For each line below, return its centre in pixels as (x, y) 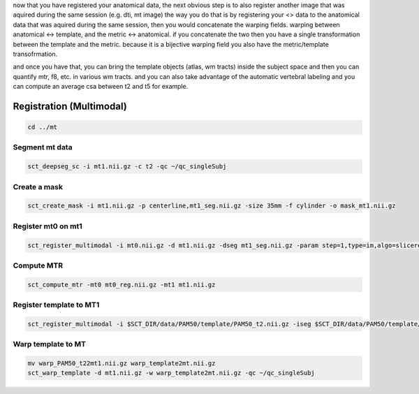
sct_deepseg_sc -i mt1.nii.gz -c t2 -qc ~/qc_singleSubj (127, 167)
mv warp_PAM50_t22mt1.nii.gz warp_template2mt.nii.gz (122, 363)
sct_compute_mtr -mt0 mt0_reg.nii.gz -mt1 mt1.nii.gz (122, 284)
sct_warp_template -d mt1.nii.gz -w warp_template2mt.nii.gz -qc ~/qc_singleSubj (171, 373)
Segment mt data (43, 147)
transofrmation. (35, 54)
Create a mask (38, 187)
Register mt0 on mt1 (48, 226)
